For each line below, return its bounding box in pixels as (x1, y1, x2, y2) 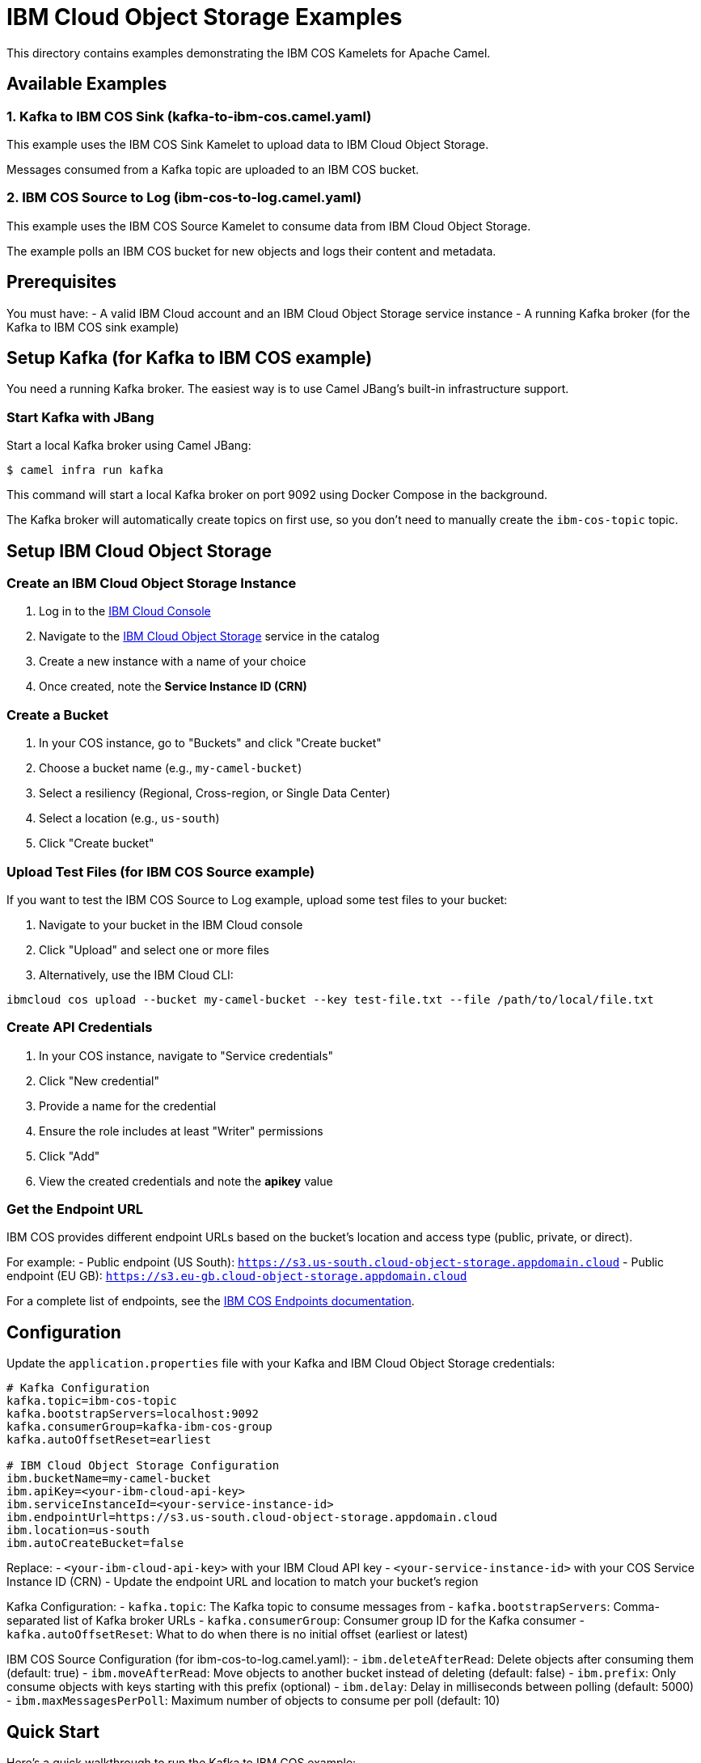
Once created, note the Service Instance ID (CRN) (39, 679, 307, 694)
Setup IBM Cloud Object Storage (6, 540, 272, 561)
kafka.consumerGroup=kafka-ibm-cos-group (6, 1420, 272, 1434)
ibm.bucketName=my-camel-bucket (6, 1472, 211, 1486)
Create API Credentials (6, 1019, 153, 1036)
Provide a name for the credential (39, 1098, 217, 1113)
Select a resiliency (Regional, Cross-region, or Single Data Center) (39, 786, 391, 801)
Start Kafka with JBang (6, 408, 154, 425)
